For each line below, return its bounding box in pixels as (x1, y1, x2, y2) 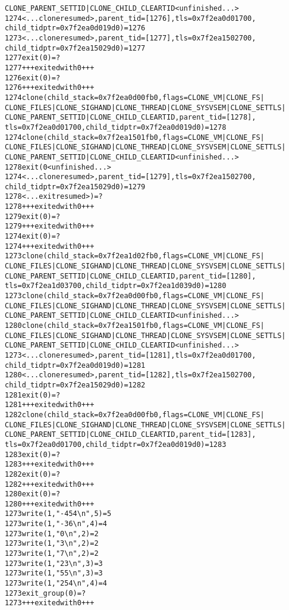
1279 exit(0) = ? (5, 212, 61, 221)
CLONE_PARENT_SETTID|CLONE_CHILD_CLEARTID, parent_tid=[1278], (5, 113, 256, 122)
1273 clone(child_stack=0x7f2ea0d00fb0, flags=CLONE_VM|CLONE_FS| (5, 292, 265, 301)
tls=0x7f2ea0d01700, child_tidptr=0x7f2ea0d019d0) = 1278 (5, 123, 227, 132)
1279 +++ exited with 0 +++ (5, 222, 95, 231)
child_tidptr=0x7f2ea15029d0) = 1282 (5, 380, 146, 389)
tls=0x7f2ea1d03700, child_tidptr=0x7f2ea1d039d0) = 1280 (5, 281, 227, 290)
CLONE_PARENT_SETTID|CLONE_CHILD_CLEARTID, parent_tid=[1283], (5, 430, 256, 439)
